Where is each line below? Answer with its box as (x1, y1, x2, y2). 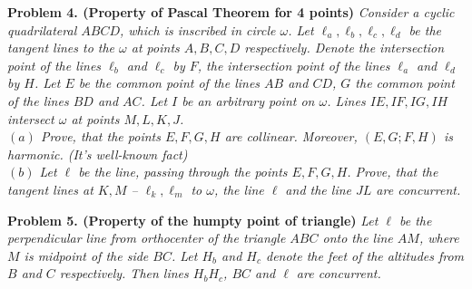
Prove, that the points (40, 127, 161, 146)
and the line (285, 179, 352, 198)
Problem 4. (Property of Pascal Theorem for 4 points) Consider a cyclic (7, 3, 455, 21)
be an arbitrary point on (182, 91, 315, 110)
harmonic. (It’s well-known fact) (7, 144, 188, 163)
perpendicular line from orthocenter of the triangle (7, 228, 286, 247)
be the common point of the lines (78, 73, 261, 92)
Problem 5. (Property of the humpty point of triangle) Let (7, 210, 379, 229)
